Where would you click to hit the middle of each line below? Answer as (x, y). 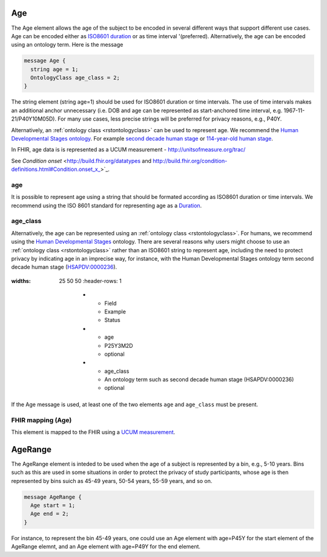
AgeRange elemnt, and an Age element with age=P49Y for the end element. (106, 547)
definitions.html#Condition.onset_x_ (56, 169)
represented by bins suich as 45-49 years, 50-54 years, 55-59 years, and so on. (112, 481)
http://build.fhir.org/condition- (190, 161)
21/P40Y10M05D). (34, 119)
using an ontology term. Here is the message (67, 45)
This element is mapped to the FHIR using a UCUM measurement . (93, 432)
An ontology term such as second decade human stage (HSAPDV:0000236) (199, 379)
